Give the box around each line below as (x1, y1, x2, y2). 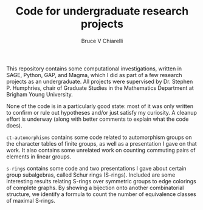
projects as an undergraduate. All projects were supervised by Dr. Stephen (6, 78, 193, 85)
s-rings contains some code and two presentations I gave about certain (6, 164, 187, 172)
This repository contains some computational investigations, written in (6, 65, 182, 72)
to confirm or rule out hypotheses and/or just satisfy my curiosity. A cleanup (6, 109, 198, 116)
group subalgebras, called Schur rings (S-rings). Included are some (6, 171, 176, 178)
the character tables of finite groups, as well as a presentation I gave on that (6, 140, 197, 147)
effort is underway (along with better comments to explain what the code (6, 115, 189, 123)
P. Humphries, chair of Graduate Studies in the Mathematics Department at (6, 84, 194, 92)
